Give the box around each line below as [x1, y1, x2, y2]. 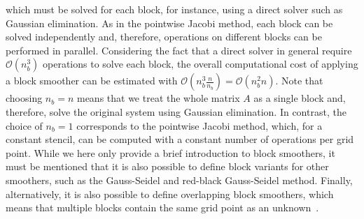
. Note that [275, 73, 323, 88]
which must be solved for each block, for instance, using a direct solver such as [6, 2, 343, 16]
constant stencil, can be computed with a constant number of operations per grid [6, 132, 354, 146]
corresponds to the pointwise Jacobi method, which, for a [76, 118, 323, 133]
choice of [6, 118, 43, 133]
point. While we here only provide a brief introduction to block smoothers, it [6, 145, 335, 160]
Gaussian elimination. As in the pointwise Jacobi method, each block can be [6, 15, 333, 30]
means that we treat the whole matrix [76, 91, 240, 105]
